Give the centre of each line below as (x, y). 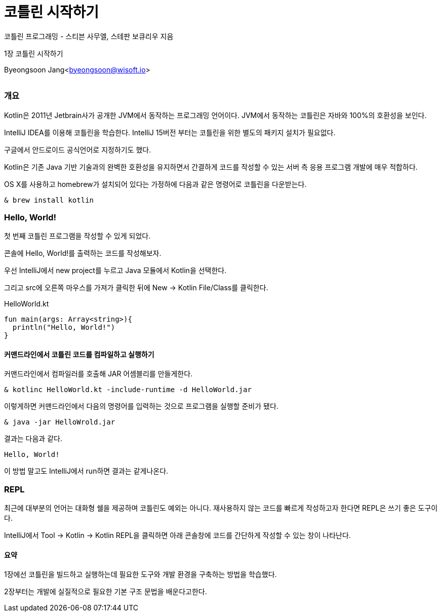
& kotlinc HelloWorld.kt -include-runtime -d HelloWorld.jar (128, 390)
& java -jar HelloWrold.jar (60, 422)
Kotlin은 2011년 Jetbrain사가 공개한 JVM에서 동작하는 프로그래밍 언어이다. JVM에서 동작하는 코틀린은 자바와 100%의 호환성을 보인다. (215, 115)
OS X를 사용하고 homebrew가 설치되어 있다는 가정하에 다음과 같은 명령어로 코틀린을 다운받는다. (155, 184)
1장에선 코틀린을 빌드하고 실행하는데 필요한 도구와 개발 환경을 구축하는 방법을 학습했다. (141, 574)
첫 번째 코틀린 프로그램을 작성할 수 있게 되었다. (77, 236)
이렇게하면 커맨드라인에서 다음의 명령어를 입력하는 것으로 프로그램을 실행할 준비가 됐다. (141, 406)
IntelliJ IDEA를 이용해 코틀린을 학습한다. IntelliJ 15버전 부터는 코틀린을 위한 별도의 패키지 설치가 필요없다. (170, 132)
